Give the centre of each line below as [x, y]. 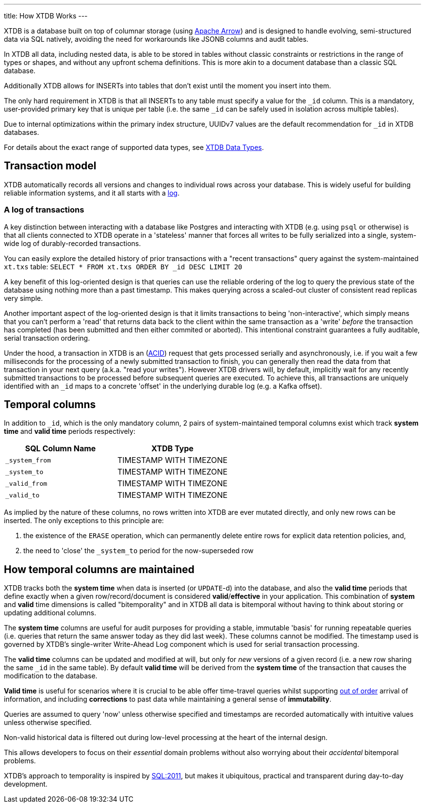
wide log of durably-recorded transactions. [73, 243]
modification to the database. [51, 676]
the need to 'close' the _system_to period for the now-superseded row [139, 551]
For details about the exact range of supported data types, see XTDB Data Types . [134, 147]
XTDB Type [172, 449]
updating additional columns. [50, 613]
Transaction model [50, 166]
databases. [22, 132]
